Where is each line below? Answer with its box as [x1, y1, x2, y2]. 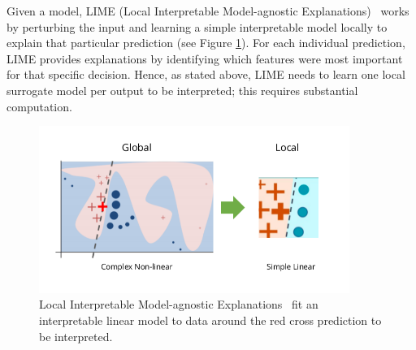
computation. [6, 97, 72, 115]
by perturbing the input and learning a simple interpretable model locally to [6, 18, 388, 35]
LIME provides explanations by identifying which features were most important [6, 50, 403, 67]
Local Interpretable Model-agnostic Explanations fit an [39, 296, 318, 313]
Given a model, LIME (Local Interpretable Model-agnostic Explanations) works [6, 2, 409, 19]
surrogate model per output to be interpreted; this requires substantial [6, 81, 358, 98]
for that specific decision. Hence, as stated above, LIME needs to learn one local [6, 66, 405, 83]
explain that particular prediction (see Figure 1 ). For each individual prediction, [6, 34, 405, 51]
